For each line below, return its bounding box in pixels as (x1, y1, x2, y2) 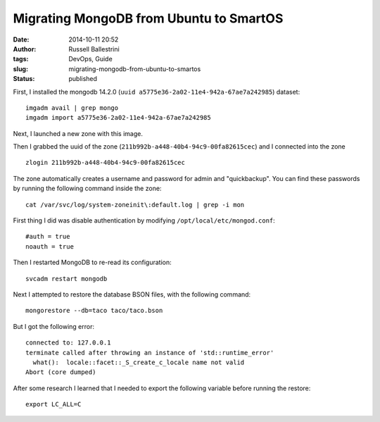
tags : (13, 55, 29, 63)
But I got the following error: (13, 322, 95, 330)
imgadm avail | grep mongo (25, 104, 119, 112)
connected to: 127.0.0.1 (25, 339, 111, 347)
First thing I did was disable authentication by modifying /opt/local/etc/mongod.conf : (13, 216, 276, 225)
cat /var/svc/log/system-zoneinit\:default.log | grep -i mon (25, 201, 245, 209)
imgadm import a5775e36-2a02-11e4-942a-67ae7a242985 (25, 113, 211, 122)
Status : (13, 75, 35, 83)
